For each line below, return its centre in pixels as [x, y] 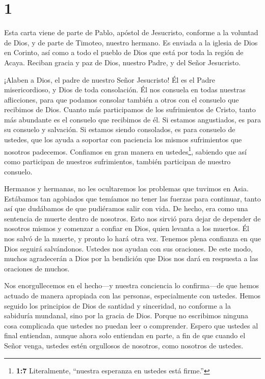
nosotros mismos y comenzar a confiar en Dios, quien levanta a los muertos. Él [127, 228]
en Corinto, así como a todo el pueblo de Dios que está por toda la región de [124, 52]
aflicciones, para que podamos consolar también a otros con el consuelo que [122, 99]
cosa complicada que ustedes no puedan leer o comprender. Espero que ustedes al [131, 325]
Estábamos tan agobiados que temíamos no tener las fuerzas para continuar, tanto [132, 198]
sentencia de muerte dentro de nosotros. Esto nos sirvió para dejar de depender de [132, 218]
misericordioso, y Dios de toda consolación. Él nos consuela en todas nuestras [125, 90]
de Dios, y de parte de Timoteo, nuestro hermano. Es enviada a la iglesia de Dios [131, 42]
